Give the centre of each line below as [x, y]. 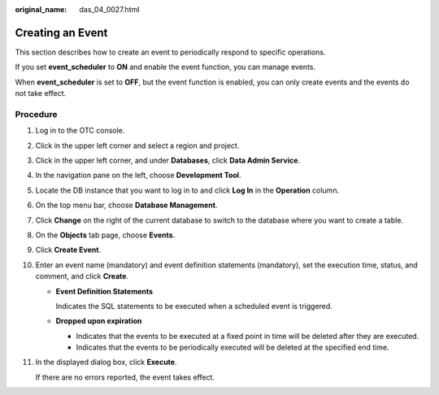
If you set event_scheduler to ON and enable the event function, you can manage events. [165, 67]
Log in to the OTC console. [80, 131]
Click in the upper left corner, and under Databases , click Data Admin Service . [168, 160]
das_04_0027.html [109, 9]
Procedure [36, 114]
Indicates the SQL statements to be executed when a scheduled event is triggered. [194, 306]
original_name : [41, 9]
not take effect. [41, 93]
